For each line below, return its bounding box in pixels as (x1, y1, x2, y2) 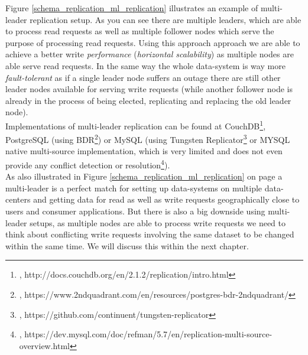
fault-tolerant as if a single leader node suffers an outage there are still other (5, 71, 281, 83)
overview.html (19, 339, 70, 351)
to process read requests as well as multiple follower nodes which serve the (5, 25, 274, 37)
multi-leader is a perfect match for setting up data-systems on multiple (5, 181, 262, 194)
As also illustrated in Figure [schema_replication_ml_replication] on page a (5, 170, 283, 183)
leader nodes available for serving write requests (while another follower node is (5, 83, 293, 95)
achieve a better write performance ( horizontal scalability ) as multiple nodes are (5, 48, 294, 60)
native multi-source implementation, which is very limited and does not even (5, 145, 283, 157)
